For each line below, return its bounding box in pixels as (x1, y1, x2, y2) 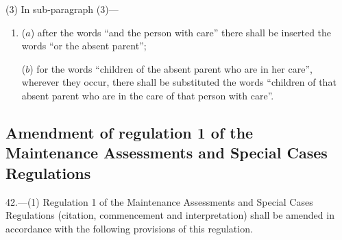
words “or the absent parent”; (21, 38, 147, 53)
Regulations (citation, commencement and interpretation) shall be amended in (5, 208, 334, 222)
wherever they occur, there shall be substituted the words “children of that (21, 75, 337, 89)
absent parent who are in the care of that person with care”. (21, 88, 274, 102)
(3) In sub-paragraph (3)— (5, 2, 119, 16)
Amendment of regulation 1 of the (5, 121, 254, 143)
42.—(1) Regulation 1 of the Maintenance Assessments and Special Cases (5, 194, 313, 208)
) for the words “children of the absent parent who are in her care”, (29, 61, 313, 75)
